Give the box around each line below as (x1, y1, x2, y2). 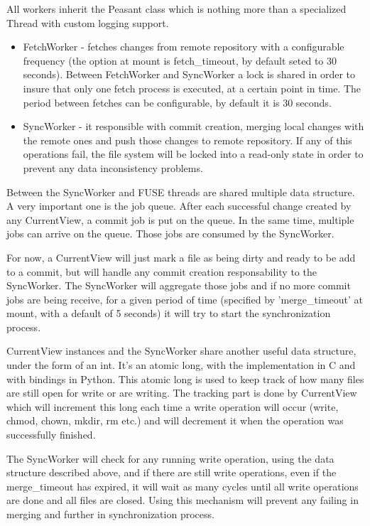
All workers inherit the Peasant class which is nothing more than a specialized (6, 1, 347, 16)
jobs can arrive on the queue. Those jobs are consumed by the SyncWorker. (6, 226, 334, 241)
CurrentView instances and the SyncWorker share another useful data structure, (6, 343, 357, 358)
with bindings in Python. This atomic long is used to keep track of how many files (6, 371, 364, 386)
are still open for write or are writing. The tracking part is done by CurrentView (6, 385, 357, 400)
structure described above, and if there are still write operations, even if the (6, 465, 337, 480)
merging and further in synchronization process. (6, 507, 214, 521)
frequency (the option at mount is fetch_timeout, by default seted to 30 (23, 53, 337, 68)
